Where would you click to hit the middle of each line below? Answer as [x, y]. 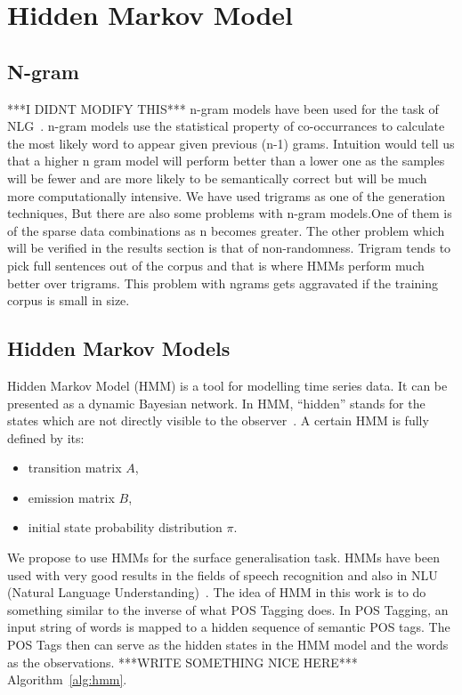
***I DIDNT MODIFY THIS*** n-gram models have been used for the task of [223, 108]
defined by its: [46, 437]
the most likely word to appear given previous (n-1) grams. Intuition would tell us [231, 143]
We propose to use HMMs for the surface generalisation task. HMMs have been [224, 558]
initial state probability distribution [125, 527]
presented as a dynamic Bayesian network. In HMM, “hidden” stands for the [216, 403]
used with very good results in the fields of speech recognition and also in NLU [223, 574]
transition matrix [75, 468]
